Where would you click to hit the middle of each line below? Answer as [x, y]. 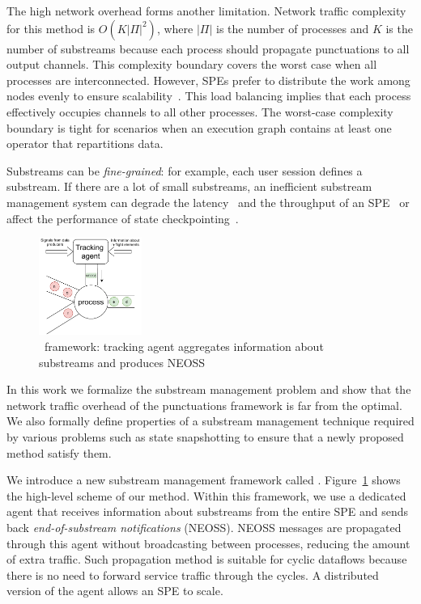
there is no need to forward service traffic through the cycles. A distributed [193, 574]
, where [175, 28]
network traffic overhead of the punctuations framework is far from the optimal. [204, 405]
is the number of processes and [293, 28]
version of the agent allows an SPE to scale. [115, 591]
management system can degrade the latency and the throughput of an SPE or [208, 202]
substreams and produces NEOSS [122, 362]
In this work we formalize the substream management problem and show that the [209, 389]
